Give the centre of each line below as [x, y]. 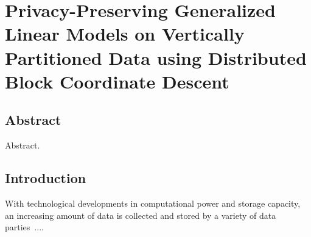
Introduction [46, 178]
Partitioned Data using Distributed [156, 57]
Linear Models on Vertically [125, 34]
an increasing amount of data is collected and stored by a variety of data [141, 215]
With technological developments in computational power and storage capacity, [153, 203]
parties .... [24, 227]
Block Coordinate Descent [117, 81]
